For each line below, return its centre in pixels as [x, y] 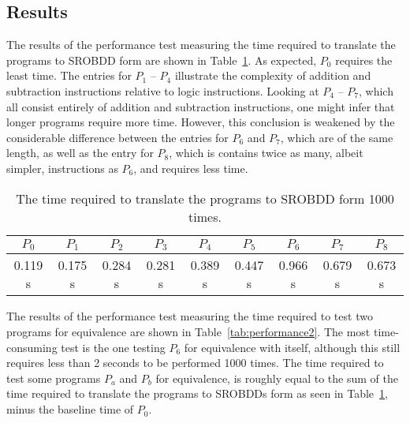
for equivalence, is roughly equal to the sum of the [277, 378]
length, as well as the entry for [80, 153]
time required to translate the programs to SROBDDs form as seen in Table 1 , [197, 393]
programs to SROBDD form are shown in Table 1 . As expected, [162, 60]
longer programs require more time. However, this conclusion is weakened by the [201, 122]
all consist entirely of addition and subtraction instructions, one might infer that [201, 106]
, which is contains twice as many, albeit [266, 153]
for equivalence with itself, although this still [292, 347]
